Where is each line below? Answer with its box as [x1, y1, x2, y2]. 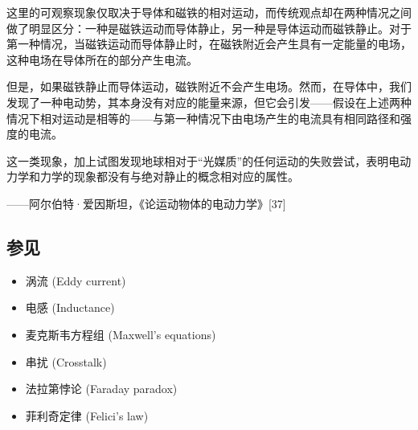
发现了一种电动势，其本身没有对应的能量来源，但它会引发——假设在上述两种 [6, 93, 412, 110]
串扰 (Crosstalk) [25, 353, 107, 370]
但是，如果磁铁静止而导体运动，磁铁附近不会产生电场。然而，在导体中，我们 [6, 78, 412, 95]
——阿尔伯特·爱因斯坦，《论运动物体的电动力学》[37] [6, 195, 286, 211]
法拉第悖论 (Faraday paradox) [25, 380, 178, 397]
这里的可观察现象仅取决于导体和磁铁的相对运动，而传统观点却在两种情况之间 [6, 4, 412, 20]
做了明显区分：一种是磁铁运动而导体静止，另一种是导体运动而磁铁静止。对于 [6, 19, 412, 36]
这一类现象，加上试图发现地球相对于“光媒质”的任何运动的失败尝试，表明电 [6, 152, 400, 169]
